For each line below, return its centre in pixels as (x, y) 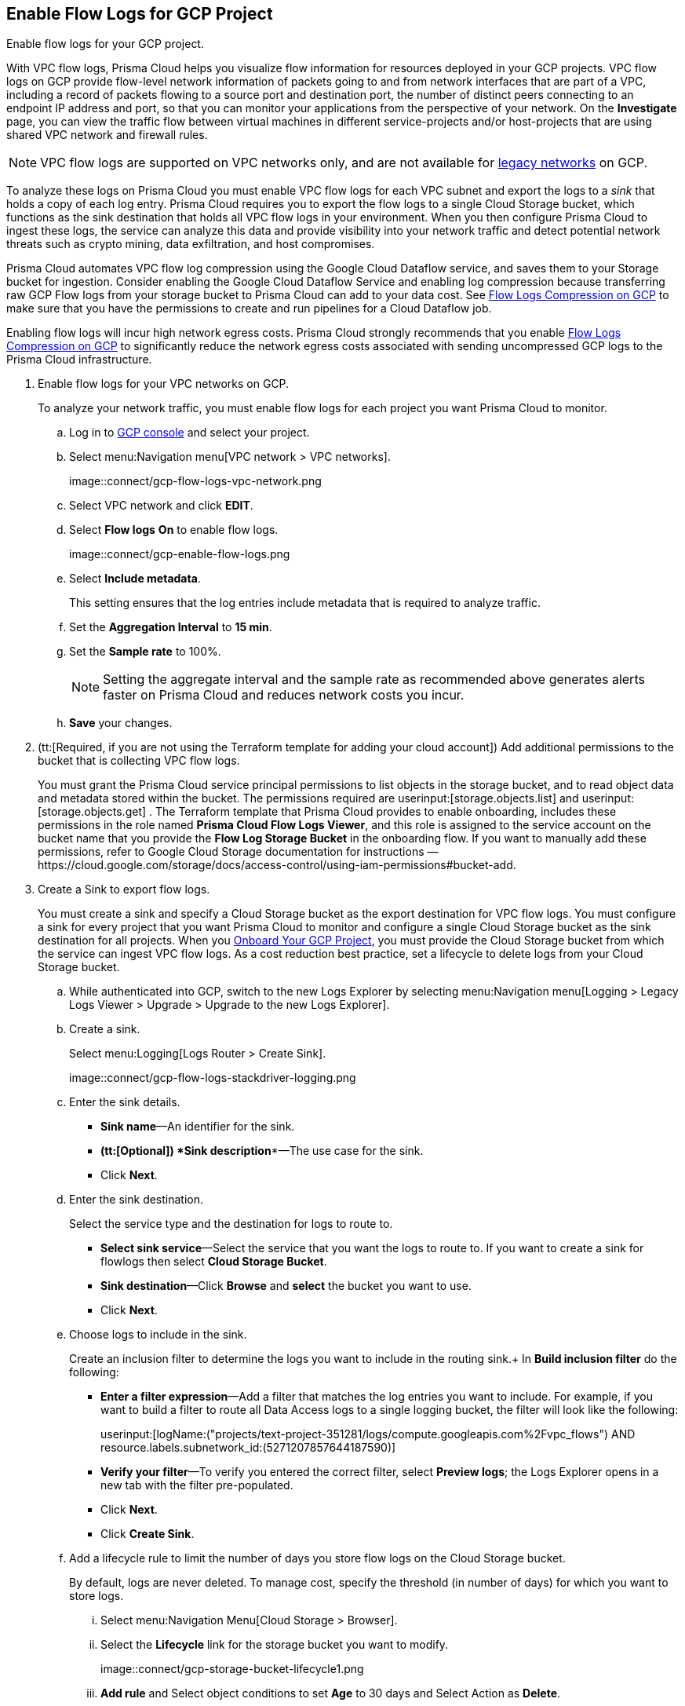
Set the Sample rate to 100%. (145, 652)
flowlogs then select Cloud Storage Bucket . (214, 1262)
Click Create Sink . (148, 1534)
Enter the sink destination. (137, 1200)
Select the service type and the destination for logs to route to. (231, 1224)
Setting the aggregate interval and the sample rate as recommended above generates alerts (374, 679)
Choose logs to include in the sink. (158, 1335)
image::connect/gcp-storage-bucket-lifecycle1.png (232, 1669)
